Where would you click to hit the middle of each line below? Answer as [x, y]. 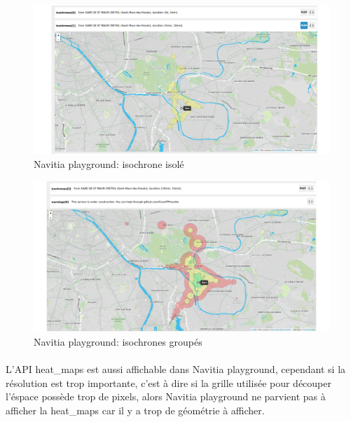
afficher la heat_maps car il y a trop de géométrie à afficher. [135, 410]
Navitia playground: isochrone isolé [109, 164]
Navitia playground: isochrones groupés [118, 341]
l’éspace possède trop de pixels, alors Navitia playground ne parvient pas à [166, 396]
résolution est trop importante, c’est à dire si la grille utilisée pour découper [168, 382]
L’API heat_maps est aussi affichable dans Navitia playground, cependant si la [176, 369]
